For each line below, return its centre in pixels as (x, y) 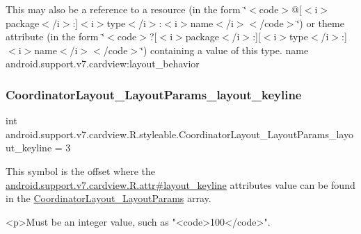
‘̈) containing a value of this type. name (225, 50)
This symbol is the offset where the (80, 170)
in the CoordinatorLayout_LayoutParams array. (109, 198)
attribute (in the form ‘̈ (55, 36)
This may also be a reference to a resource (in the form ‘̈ (126, 9)
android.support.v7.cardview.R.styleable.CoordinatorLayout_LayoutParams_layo (179, 134)
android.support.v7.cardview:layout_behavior (103, 64)
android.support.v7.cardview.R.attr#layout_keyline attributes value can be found (180, 184)
